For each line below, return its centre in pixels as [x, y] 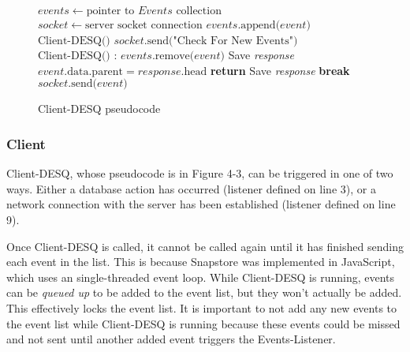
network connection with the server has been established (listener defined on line [201, 204]
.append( [259, 25]
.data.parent [94, 71]
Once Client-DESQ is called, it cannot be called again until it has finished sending [205, 246]
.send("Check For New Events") [221, 41]
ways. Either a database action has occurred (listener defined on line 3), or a [191, 188]
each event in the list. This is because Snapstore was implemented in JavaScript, [201, 262]
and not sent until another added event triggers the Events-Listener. [171, 339]
